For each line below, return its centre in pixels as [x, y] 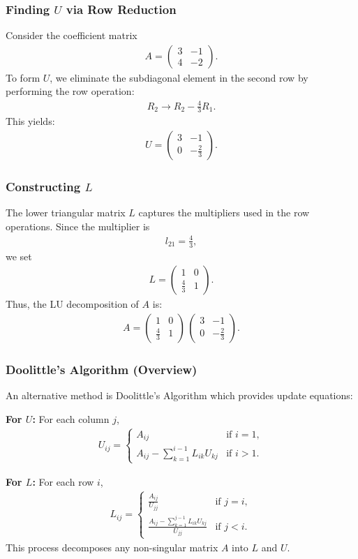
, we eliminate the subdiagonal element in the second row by [179, 77]
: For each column [71, 418]
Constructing [43, 186]
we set [19, 256]
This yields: [30, 121]
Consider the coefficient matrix [72, 35]
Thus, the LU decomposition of [72, 304]
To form [23, 77]
